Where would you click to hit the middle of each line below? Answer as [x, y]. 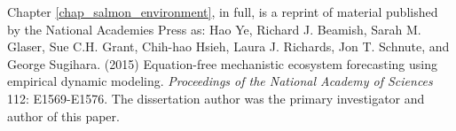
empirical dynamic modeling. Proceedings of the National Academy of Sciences [220, 81]
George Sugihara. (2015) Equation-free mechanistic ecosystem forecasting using [222, 63]
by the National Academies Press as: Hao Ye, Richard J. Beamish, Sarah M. [214, 29]
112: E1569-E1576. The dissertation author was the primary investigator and [216, 98]
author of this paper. [63, 116]
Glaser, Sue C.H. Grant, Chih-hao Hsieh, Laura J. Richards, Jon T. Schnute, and [228, 46]
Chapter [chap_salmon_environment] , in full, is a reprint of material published [223, 12]
